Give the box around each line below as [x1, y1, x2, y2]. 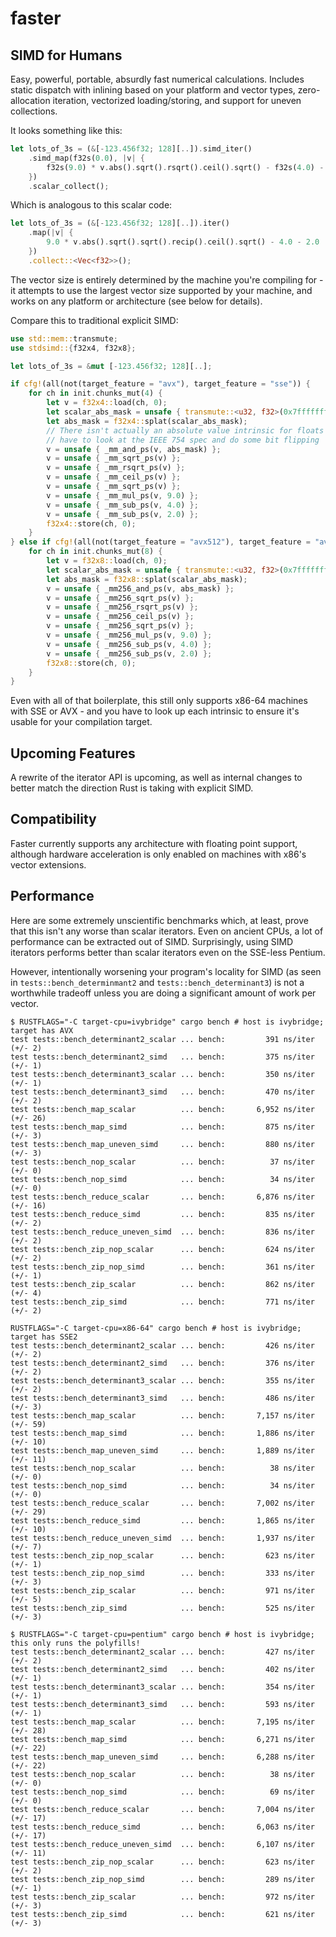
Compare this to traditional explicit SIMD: [10, 314, 179, 326]
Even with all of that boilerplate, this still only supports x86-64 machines [10, 695, 308, 707]
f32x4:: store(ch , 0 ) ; [46, 518, 137, 529]
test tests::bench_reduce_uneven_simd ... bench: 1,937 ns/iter [10, 1533, 315, 1543]
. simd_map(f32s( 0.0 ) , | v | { [28, 153, 145, 163]
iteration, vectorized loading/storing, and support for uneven [52, 95, 302, 106]
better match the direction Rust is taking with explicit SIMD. [10, 782, 254, 794]
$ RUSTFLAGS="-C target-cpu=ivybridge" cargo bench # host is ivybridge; [10, 1017, 325, 1027]
